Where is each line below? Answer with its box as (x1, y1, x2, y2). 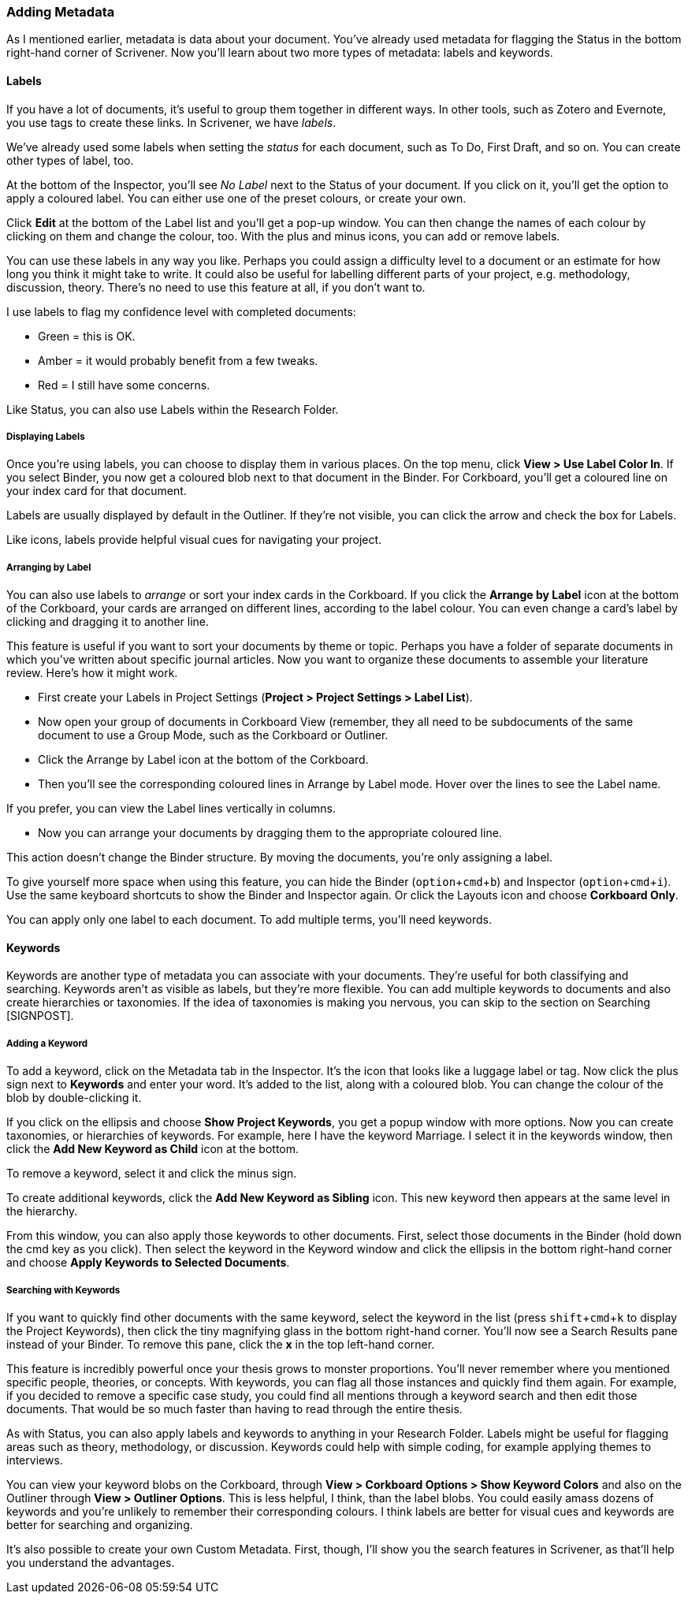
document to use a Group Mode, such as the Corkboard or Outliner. (38, 728, 389, 742)
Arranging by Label (6, 561, 91, 573)
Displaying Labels (6, 430, 85, 442)
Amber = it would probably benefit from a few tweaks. (38, 353, 318, 367)
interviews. (6, 1453, 63, 1467)
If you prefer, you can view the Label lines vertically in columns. (6, 802, 336, 816)
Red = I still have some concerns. (38, 378, 210, 392)
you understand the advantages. (6, 1555, 175, 1569)
